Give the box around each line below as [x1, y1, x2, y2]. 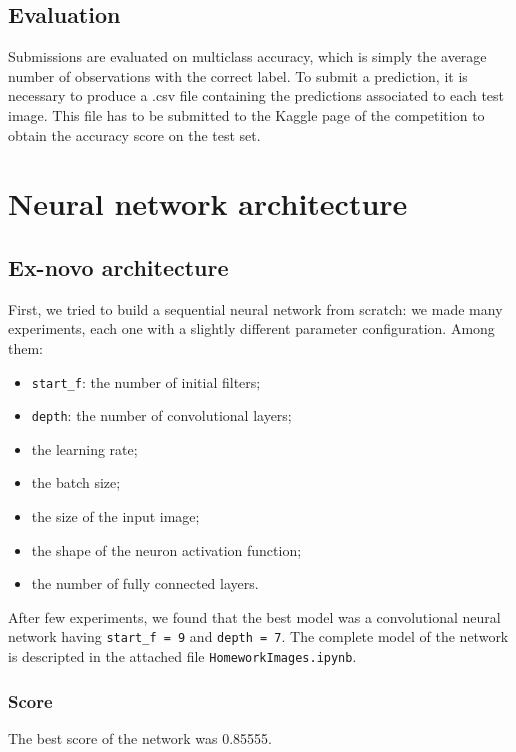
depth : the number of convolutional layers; [31, 405, 292, 426]
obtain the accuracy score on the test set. [8, 124, 261, 145]
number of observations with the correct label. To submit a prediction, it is [8, 65, 468, 86]
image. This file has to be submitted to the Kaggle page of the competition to [8, 104, 485, 125]
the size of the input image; [31, 506, 200, 527]
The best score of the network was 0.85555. [8, 727, 272, 748]
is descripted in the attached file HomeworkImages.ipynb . [8, 646, 357, 667]
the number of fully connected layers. [31, 573, 259, 594]
